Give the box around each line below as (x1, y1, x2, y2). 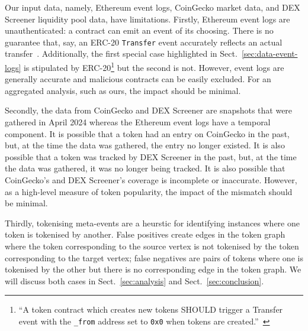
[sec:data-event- (241, 47, 298, 60)
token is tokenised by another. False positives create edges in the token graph (5, 228, 285, 241)
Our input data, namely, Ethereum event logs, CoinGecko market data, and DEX (5, 1, 300, 13)
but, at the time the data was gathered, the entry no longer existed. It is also (5, 139, 285, 151)
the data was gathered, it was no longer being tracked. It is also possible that (5, 162, 285, 174)
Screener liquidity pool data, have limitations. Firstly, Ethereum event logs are (5, 12, 290, 25)
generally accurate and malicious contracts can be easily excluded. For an (5, 73, 271, 85)
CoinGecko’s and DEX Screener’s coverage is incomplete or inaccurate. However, (5, 174, 297, 186)
